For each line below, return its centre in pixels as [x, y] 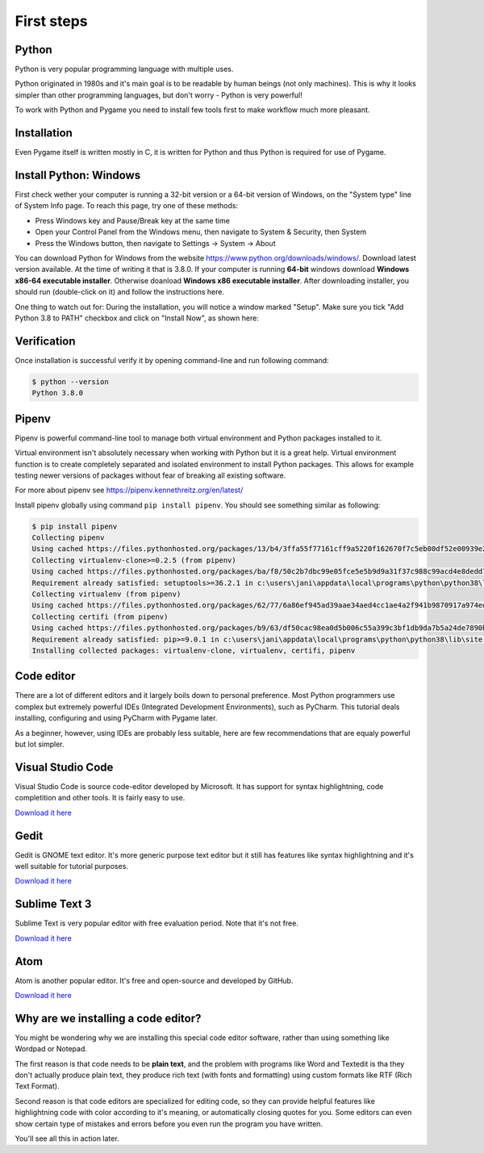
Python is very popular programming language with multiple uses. [124, 69]
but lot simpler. [40, 744]
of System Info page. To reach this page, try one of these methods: [126, 206]
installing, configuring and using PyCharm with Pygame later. [116, 718]
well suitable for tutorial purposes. [72, 867]
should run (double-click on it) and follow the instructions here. [120, 292]
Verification [45, 341]
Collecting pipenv [68, 538]
